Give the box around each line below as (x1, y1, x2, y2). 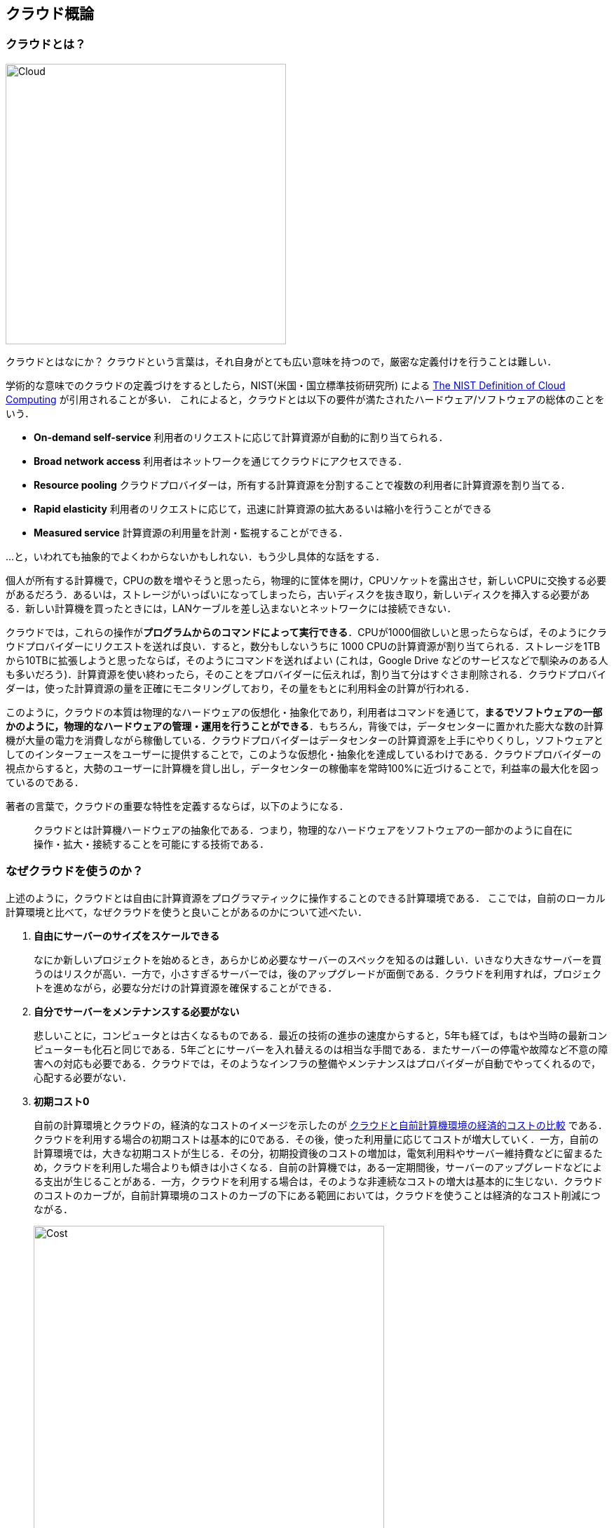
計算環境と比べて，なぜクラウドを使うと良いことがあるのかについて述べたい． (6, 905, 368, 918)
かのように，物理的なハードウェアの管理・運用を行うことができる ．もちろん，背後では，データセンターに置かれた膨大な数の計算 (6, 719, 604, 732)
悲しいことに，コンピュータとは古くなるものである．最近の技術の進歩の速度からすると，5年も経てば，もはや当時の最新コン (34, 1029, 608, 1041)
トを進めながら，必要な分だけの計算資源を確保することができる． (34, 981, 338, 994)
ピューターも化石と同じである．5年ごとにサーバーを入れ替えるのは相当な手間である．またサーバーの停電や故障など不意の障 (34, 1043, 608, 1055)
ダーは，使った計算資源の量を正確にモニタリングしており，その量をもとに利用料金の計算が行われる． (6, 682, 475, 694)
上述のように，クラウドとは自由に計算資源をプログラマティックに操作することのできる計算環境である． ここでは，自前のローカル (6, 891, 606, 904)
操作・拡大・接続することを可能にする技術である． (34, 837, 269, 850)
